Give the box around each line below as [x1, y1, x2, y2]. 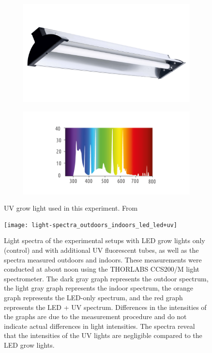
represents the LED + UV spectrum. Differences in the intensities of [4, 302, 207, 312]
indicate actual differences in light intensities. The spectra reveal [4, 321, 195, 331]
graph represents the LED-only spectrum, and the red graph [4, 292, 183, 302]
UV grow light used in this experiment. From [4, 203, 138, 213]
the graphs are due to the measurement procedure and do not [4, 311, 187, 322]
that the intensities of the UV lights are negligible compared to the [4, 330, 202, 340]
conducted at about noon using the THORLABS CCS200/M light [4, 264, 199, 274]
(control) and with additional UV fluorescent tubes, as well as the [4, 245, 199, 255]
